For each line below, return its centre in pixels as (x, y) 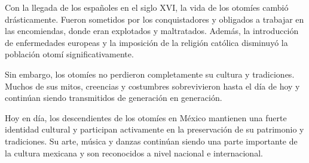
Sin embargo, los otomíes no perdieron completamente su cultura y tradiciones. (150, 74)
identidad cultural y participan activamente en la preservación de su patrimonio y (154, 129)
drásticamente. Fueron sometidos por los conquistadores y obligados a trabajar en (154, 19)
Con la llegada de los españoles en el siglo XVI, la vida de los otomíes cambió (147, 7)
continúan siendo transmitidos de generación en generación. (114, 98)
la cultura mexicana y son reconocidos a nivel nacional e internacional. (134, 153)
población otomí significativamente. (69, 54)
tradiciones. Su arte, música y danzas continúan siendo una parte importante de (151, 141)
